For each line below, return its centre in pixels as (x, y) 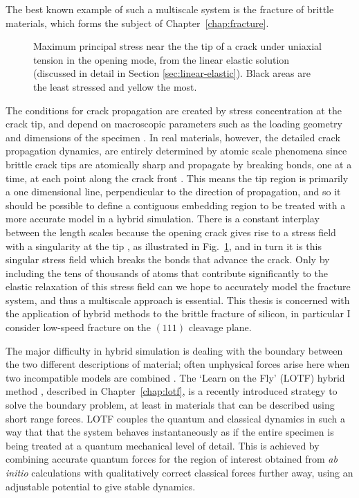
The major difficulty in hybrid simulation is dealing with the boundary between (174, 350)
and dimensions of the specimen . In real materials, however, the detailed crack (173, 137)
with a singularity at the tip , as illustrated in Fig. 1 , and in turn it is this (164, 246)
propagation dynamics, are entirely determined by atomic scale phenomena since (176, 151)
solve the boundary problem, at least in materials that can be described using (170, 405)
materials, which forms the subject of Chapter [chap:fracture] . (137, 23)
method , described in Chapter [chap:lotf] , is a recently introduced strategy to (172, 391)
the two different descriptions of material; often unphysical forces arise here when (178, 364)
